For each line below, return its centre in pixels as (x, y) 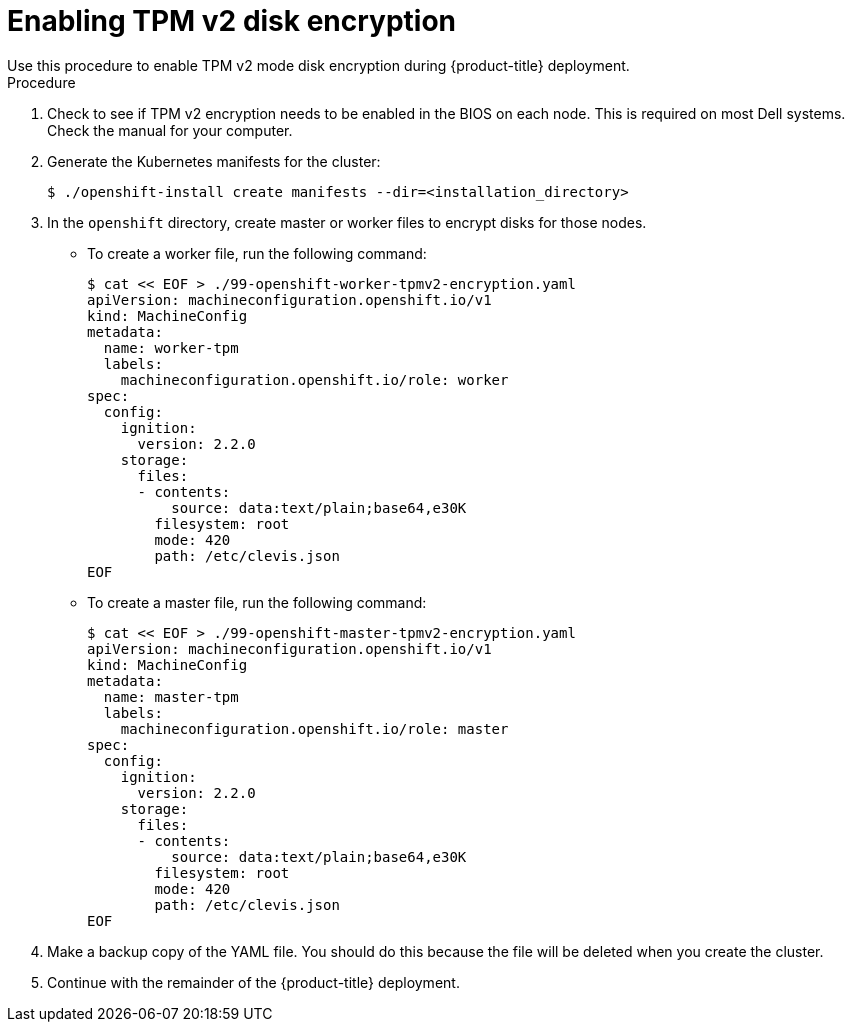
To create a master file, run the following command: (257, 602)
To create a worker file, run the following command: (257, 253)
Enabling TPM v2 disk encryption (232, 21)
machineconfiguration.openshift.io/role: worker (314, 379)
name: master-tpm (171, 696)
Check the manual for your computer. (170, 130)
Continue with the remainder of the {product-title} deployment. (253, 982)
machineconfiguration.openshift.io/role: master (314, 728)
